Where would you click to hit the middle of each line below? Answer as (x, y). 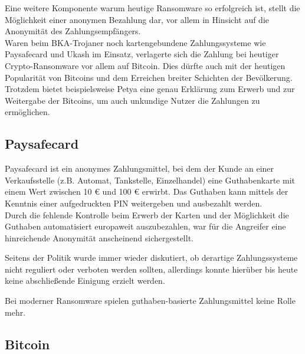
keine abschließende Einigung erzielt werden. (85, 281)
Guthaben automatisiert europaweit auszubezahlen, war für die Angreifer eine (145, 226)
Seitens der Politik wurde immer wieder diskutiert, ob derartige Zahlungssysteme (151, 258)
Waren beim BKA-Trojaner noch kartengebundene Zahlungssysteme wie (135, 42)
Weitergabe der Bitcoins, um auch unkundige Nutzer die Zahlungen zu (132, 100)
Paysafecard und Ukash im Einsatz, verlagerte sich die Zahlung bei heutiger (142, 54)
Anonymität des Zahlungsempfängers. (73, 31)
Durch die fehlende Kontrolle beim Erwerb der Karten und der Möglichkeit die (147, 214)
